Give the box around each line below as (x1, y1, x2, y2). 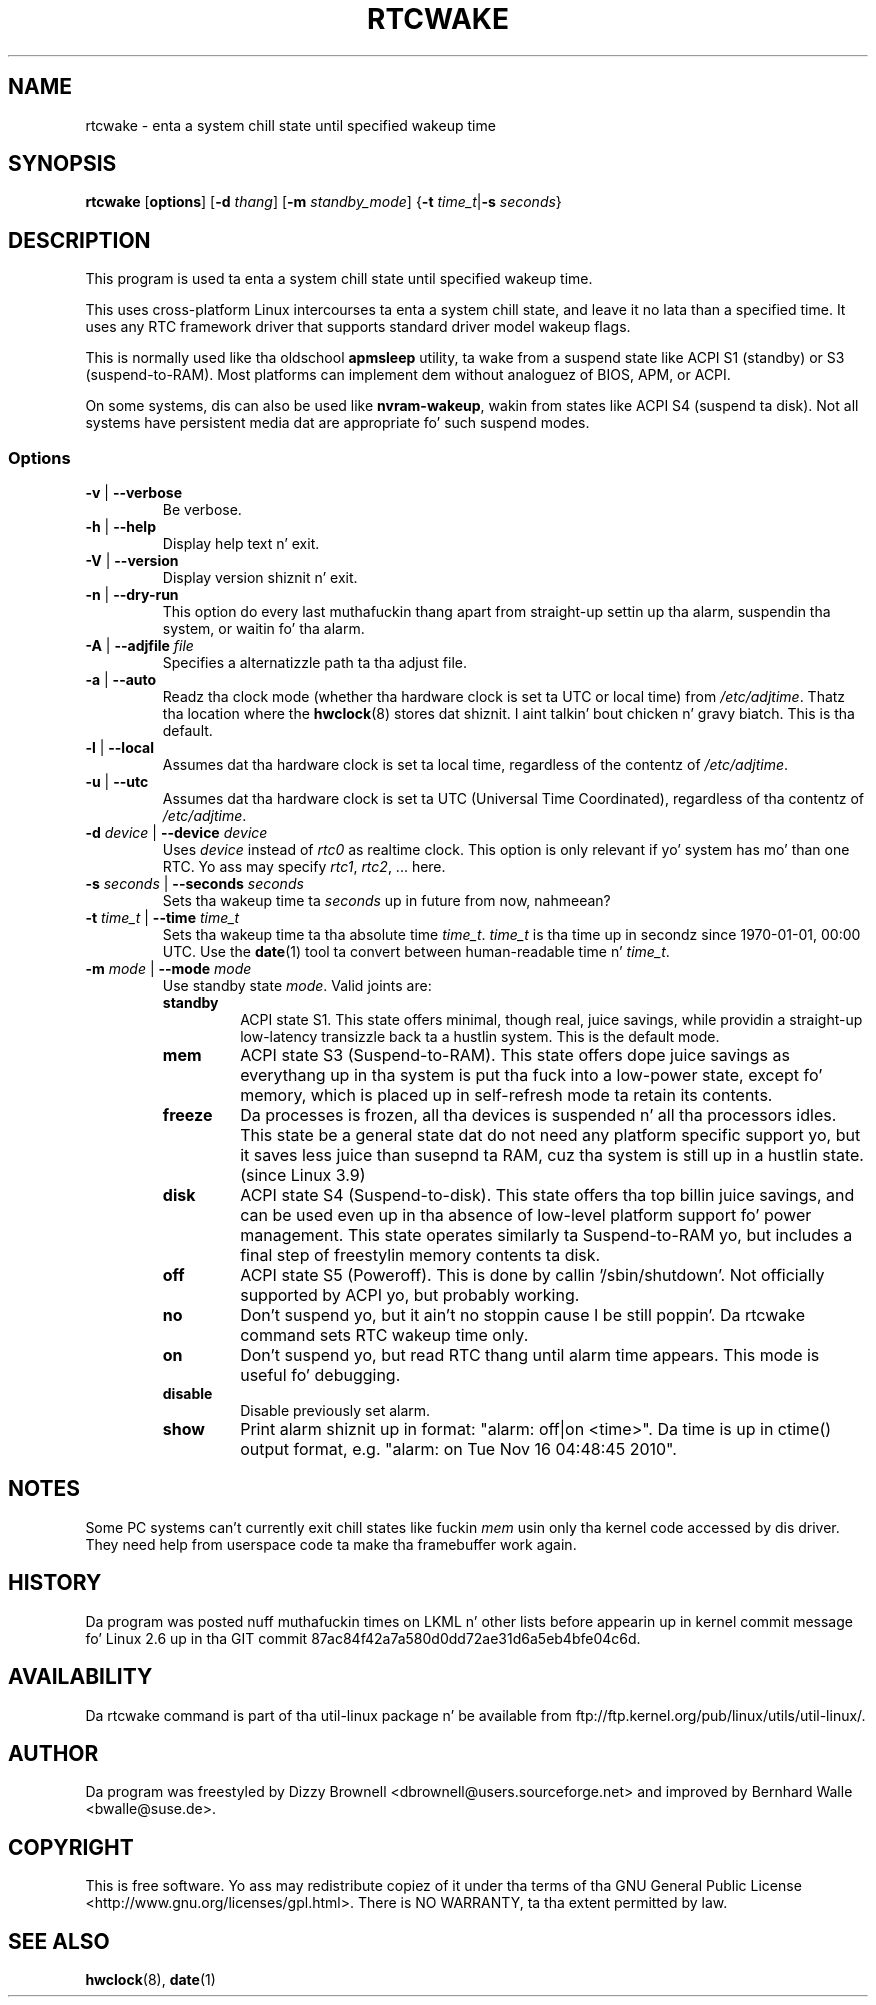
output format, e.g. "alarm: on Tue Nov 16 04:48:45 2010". (240, 1439, 677, 1460)
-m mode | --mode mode (85, 960, 252, 978)
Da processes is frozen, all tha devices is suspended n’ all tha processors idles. (240, 1105, 837, 1126)
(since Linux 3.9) (240, 1165, 366, 1186)
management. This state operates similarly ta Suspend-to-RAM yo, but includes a (240, 1225, 853, 1246)
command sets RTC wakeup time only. (240, 1325, 529, 1346)
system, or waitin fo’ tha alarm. (162, 620, 365, 638)
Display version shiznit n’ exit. (162, 569, 358, 587)
